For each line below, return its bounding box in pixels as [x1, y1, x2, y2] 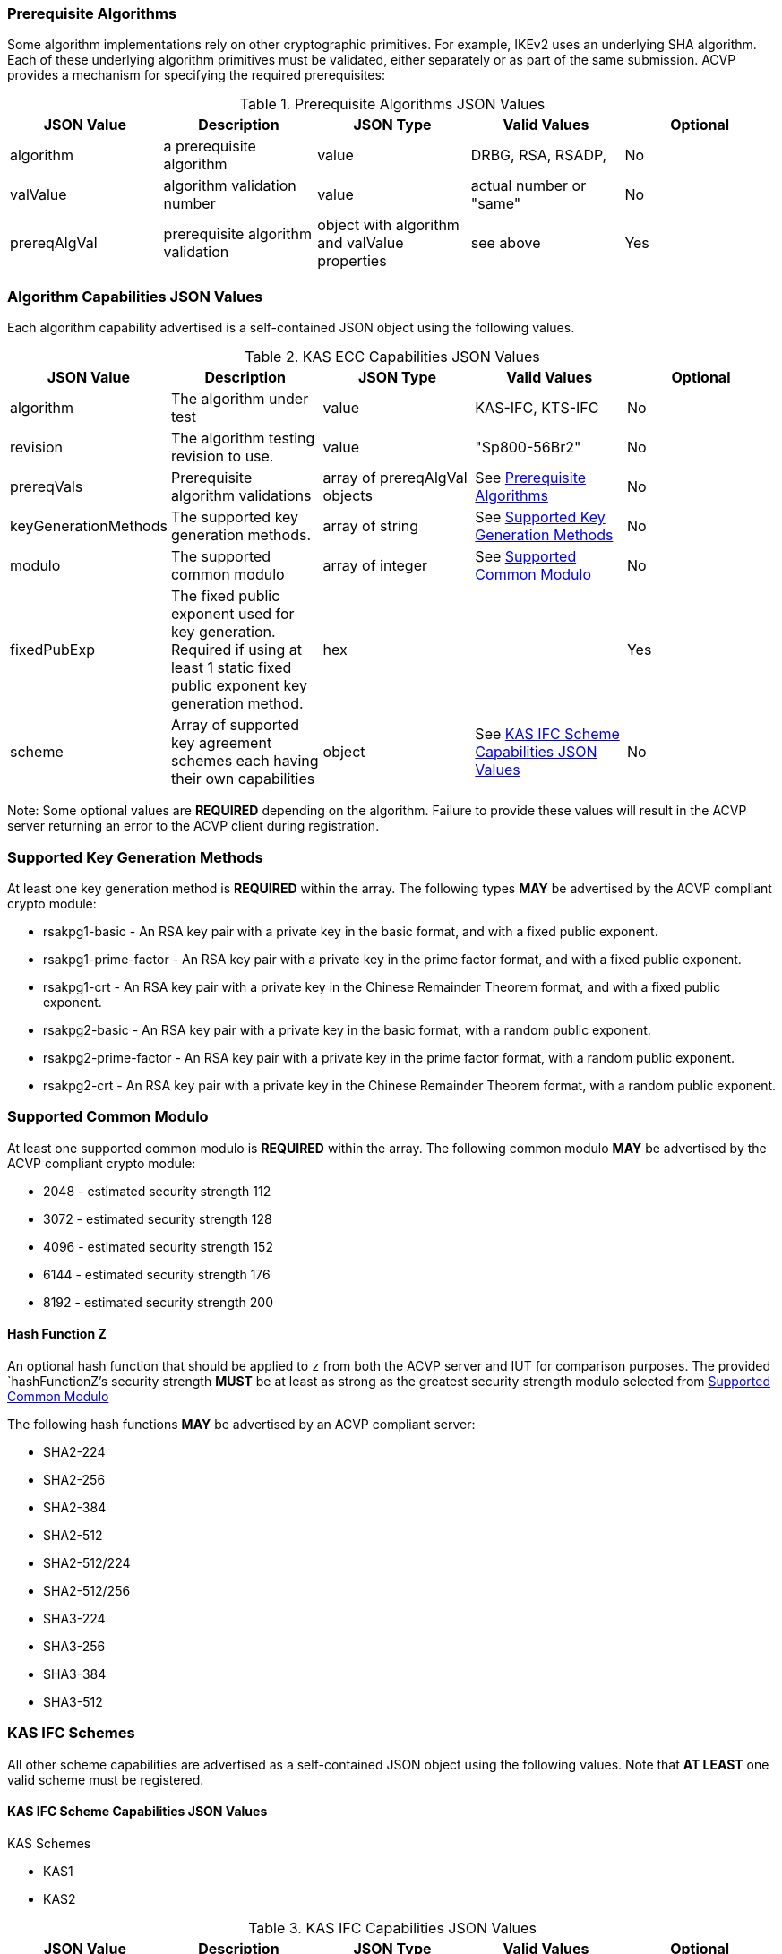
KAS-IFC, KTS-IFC [475, 399, 599, 417]
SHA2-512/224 [43, 1554, 131, 1571]
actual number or [470, 176, 587, 195]
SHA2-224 [43, 1443, 106, 1459]
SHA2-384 [43, 1499, 107, 1515]
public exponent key [170, 676, 307, 695]
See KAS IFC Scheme [475, 725, 620, 744]
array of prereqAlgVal [322, 469, 468, 487]
